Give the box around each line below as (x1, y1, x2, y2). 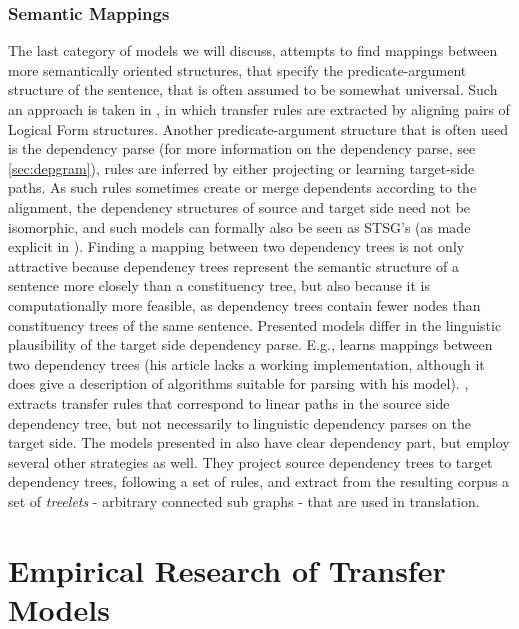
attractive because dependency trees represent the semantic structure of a (8, 255, 459, 276)
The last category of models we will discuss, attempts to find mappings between (8, 40, 498, 61)
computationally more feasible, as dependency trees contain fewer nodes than (8, 294, 481, 315)
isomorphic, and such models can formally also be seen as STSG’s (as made (8, 216, 471, 237)
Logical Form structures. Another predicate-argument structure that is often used (8, 118, 509, 139)
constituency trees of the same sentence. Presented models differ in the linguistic (8, 314, 502, 335)
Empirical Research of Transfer (8, 549, 446, 590)
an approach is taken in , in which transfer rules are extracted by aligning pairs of (8, 99, 510, 119)
